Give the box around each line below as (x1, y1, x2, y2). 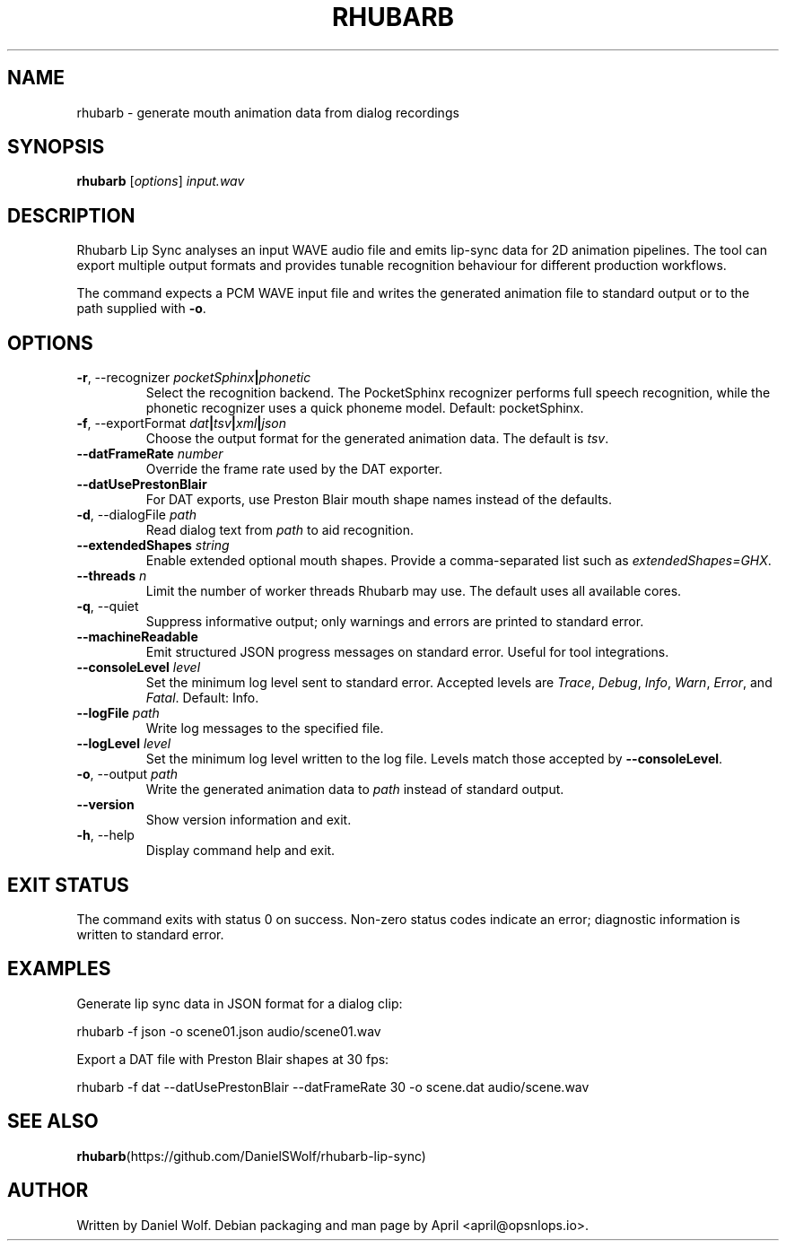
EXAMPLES (7, 957, 111, 981)
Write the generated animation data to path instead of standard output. (145, 781, 564, 798)
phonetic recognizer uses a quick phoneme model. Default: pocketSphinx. (145, 400, 584, 416)
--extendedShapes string (76, 537, 230, 554)
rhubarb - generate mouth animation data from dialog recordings (76, 104, 459, 120)
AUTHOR (7, 1179, 89, 1202)
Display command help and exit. (145, 842, 336, 859)
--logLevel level (76, 736, 171, 752)
